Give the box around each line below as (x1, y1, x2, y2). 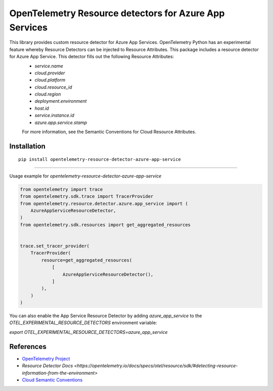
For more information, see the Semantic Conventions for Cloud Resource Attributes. (22, 129, 197, 135)
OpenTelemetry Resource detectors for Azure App (9, 8, 225, 19)
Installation (9, 142, 45, 150)
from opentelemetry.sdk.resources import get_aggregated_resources (20, 222, 191, 228)
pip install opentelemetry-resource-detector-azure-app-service (18, 157, 181, 162)
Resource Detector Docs (22, 363, 73, 369)
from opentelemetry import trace (20, 186, 103, 192)
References (9, 342, 47, 351)
